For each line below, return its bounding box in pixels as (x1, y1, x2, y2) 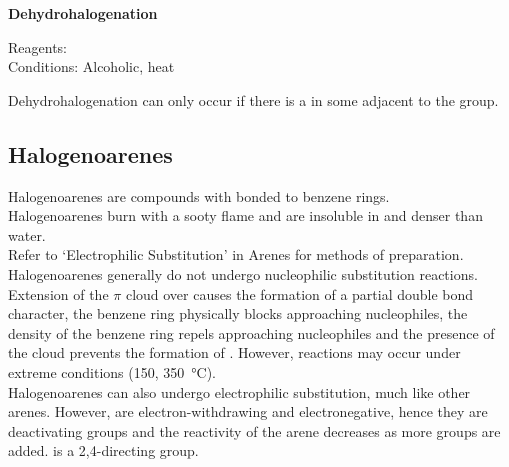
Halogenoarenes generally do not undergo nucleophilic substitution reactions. (8, 263, 478, 284)
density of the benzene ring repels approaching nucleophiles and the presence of (8, 322, 495, 343)
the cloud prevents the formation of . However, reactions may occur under (8, 342, 461, 363)
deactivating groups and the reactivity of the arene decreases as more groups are (8, 420, 501, 441)
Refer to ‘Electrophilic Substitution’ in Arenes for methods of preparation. (8, 244, 464, 265)
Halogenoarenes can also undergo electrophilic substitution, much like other (8, 381, 471, 402)
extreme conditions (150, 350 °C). (8, 361, 216, 382)
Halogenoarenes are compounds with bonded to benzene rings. (8, 185, 390, 206)
